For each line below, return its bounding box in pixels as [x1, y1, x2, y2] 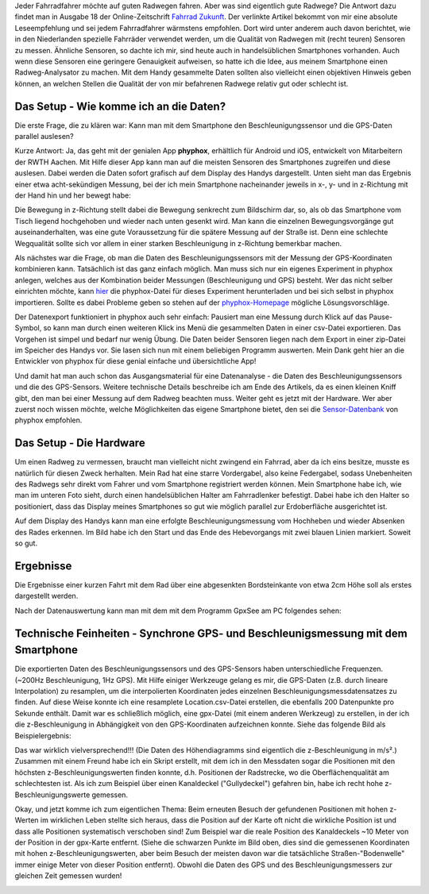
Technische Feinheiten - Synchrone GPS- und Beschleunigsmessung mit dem [14, 626, 408, 640]
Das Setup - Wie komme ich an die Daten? [14, 99, 226, 113]
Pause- [369, 312, 393, 322]
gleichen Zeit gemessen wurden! [14, 871, 122, 881]
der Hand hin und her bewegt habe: [14, 191, 131, 200]
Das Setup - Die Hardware [14, 437, 146, 450]
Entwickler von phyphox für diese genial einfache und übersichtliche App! [14, 356, 257, 366]
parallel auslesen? [14, 132, 75, 141]
